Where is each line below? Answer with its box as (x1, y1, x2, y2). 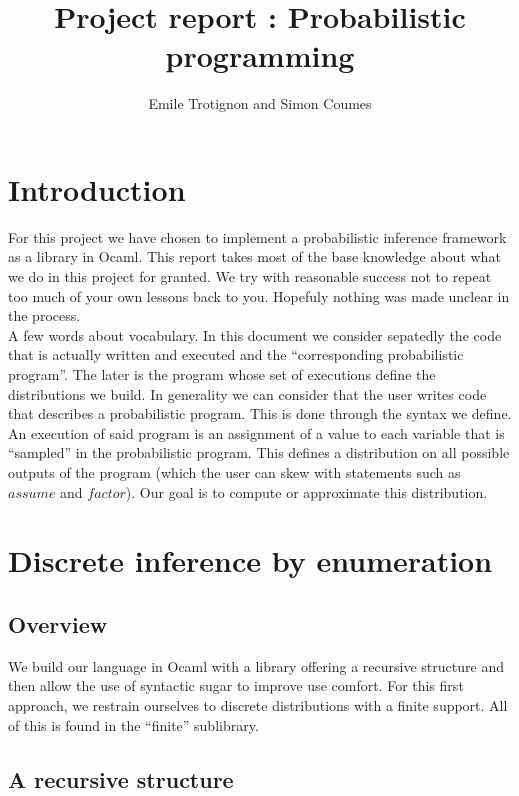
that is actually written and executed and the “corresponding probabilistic (8, 344, 464, 365)
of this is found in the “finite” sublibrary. (8, 714, 259, 735)
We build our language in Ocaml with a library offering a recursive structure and (8, 655, 504, 676)
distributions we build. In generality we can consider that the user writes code (8, 383, 487, 404)
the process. (8, 305, 81, 326)
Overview (8, 608, 108, 639)
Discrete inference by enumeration (8, 540, 493, 581)
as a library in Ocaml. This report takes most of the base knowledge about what (8, 246, 501, 267)
